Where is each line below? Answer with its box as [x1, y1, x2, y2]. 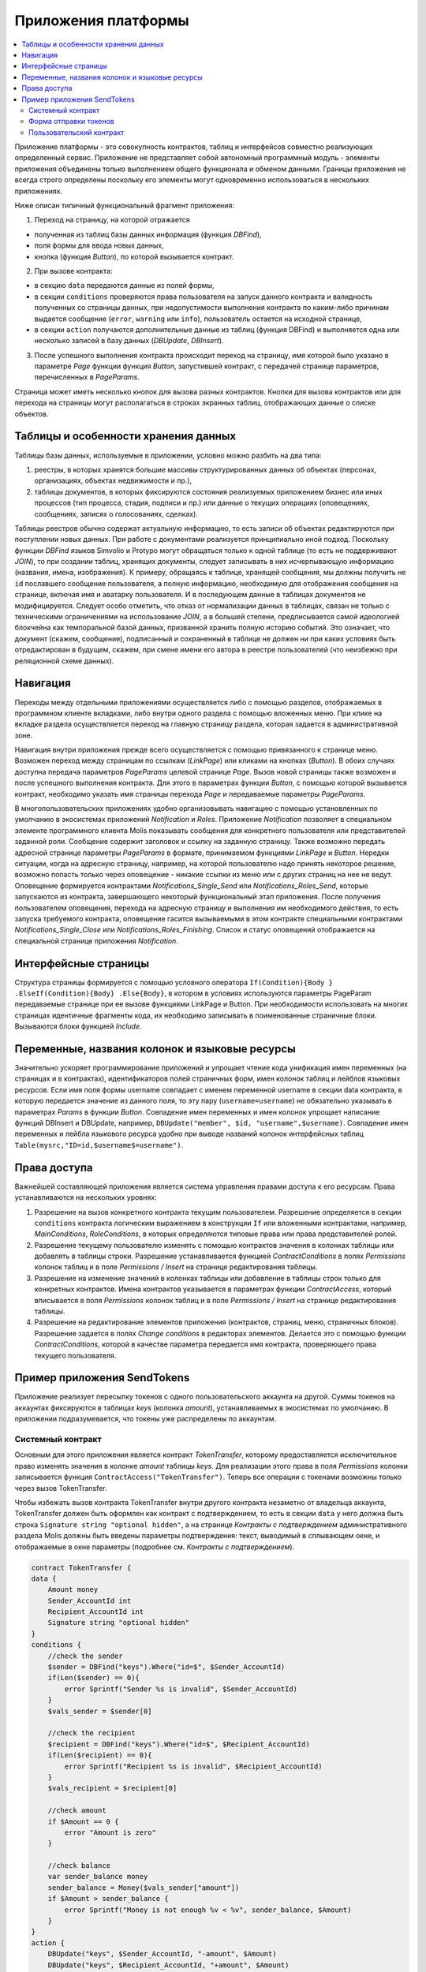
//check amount [47, 1806, 106, 1815]
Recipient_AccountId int [47, 1608, 144, 1616]
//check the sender [47, 1651, 124, 1660]
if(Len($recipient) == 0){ [47, 1751, 153, 1760]
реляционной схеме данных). [14, 655, 114, 666]
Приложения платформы [14, 12, 189, 29]
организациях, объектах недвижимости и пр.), [34, 476, 192, 485]
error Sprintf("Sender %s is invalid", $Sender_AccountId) [64, 1684, 298, 1694]
